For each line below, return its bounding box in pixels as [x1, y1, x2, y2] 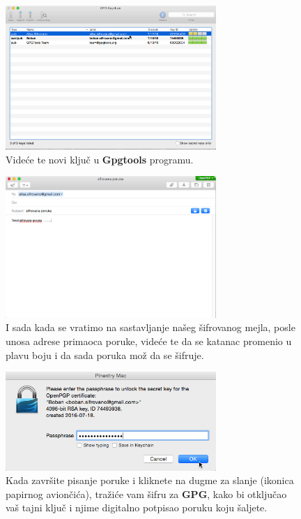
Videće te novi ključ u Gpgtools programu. [6, 152, 194, 166]
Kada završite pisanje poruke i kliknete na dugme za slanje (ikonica [6, 473, 294, 488]
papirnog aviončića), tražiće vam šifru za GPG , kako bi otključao [6, 486, 287, 501]
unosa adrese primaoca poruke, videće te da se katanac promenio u [6, 333, 292, 348]
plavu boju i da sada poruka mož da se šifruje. [6, 347, 204, 362]
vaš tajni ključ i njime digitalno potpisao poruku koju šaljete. [6, 500, 268, 515]
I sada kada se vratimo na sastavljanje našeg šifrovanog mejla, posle [6, 320, 295, 335]
